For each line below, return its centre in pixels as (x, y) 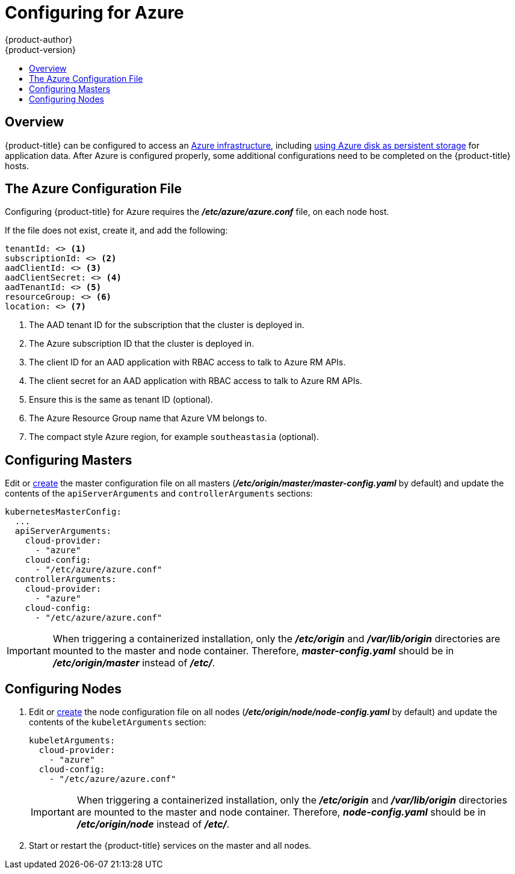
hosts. (17, 166)
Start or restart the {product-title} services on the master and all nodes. (170, 846)
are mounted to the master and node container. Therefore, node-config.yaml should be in (281, 812)
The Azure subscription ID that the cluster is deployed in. (142, 344)
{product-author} (39, 39)
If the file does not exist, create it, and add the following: (116, 231)
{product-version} (41, 49)
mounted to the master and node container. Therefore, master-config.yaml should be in (253, 651)
